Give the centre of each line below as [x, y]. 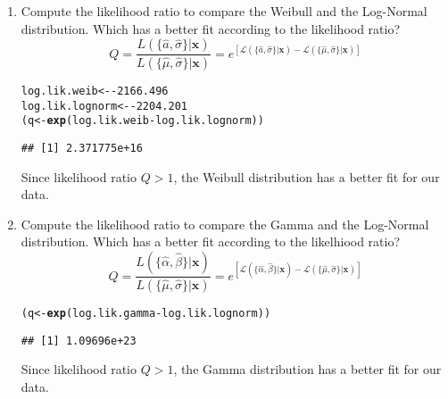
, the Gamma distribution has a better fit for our [307, 369]
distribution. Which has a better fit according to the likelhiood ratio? [211, 241]
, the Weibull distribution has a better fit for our [307, 176]
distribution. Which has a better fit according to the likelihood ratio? [211, 28]
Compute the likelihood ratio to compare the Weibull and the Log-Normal [224, 11]
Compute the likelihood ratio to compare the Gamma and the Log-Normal [225, 224]
